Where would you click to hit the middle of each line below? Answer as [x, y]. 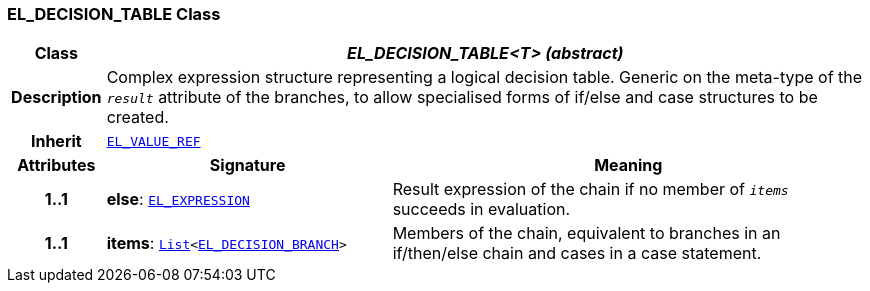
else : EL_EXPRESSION [178, 199]
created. [137, 117]
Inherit [56, 141]
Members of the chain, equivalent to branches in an [586, 233]
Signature [247, 165]
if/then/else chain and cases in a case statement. [577, 253]
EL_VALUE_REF [153, 141]
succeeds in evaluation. [481, 209]
